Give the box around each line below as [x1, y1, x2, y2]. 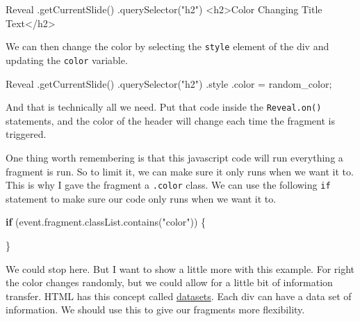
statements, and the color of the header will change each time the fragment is [6, 113, 335, 127]
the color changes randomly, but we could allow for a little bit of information [6, 275, 333, 290]
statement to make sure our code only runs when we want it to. [6, 191, 277, 205]
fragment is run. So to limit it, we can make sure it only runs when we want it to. [6, 164, 354, 178]
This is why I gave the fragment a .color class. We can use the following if [6, 178, 331, 192]
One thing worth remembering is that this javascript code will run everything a [6, 150, 343, 164]
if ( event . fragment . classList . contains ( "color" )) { [6, 214, 206, 229]
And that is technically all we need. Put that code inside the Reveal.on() [6, 100, 322, 114]
